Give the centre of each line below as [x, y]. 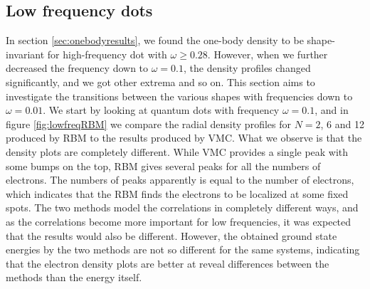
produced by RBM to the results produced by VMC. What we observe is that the [184, 138]
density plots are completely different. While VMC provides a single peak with [177, 151]
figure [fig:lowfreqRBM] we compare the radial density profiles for [148, 124]
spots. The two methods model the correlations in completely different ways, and [182, 207]
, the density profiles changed [247, 68]
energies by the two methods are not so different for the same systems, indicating [183, 249]
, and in [332, 110]
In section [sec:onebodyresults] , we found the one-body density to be [155, 40]
